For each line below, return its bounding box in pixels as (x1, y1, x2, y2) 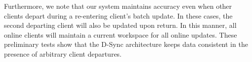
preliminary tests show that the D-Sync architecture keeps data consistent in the (4, 39, 248, 49)
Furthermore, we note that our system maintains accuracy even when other (4, 1, 232, 11)
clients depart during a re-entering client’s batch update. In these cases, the (4, 10, 233, 21)
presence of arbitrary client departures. (4, 48, 122, 59)
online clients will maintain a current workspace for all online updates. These (4, 29, 237, 40)
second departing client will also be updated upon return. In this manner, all (4, 20, 237, 30)
